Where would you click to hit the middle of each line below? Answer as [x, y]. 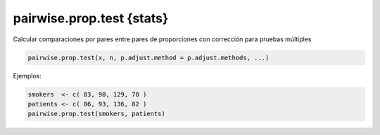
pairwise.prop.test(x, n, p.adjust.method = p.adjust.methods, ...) [148, 57]
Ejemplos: [27, 76]
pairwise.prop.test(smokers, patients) [96, 114]
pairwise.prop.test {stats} [91, 18]
